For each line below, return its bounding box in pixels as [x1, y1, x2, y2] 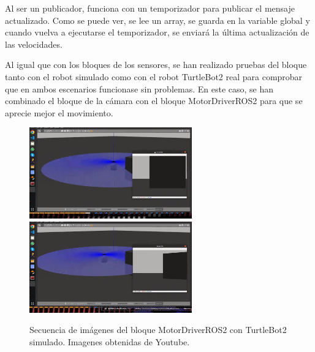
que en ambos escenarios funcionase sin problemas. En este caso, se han [5, 82, 274, 95]
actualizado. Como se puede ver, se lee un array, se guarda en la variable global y [5, 13, 310, 26]
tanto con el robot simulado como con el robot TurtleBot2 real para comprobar [5, 70, 303, 83]
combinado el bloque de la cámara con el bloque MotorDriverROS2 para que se [5, 94, 303, 107]
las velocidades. [5, 37, 63, 50]
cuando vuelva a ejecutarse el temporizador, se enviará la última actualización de [5, 26, 309, 39]
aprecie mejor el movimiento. [5, 106, 113, 119]
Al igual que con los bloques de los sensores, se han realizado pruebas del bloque [5, 58, 307, 71]
